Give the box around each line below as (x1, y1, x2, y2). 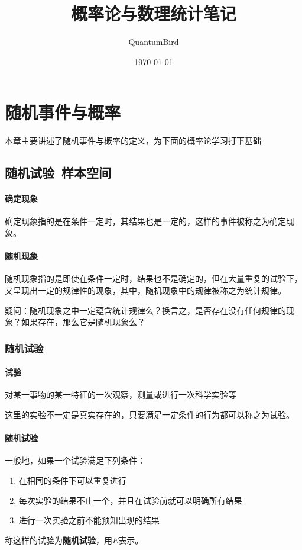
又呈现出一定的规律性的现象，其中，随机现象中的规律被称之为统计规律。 (5, 284, 286, 296)
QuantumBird (128, 36, 179, 48)
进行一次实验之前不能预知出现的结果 (18, 514, 160, 526)
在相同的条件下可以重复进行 (18, 474, 126, 486)
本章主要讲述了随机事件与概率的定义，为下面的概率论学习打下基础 (5, 134, 261, 147)
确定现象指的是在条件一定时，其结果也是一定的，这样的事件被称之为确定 (5, 215, 286, 227)
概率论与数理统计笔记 (70, 1, 236, 25)
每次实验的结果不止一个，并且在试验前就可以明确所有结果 (18, 494, 242, 506)
